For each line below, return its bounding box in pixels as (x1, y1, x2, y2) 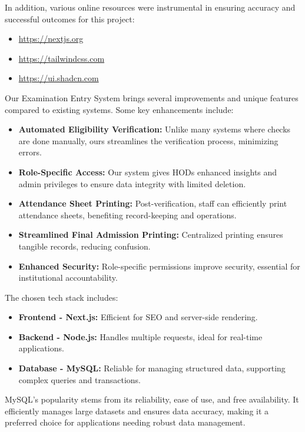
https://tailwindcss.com (18, 52, 105, 64)
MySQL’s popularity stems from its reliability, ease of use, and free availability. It (5, 393, 299, 406)
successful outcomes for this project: (5, 12, 135, 25)
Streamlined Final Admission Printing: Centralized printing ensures (18, 228, 283, 241)
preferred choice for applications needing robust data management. (5, 416, 246, 428)
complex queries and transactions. (18, 373, 141, 386)
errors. (18, 146, 42, 158)
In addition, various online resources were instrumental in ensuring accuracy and (5, 1, 296, 13)
